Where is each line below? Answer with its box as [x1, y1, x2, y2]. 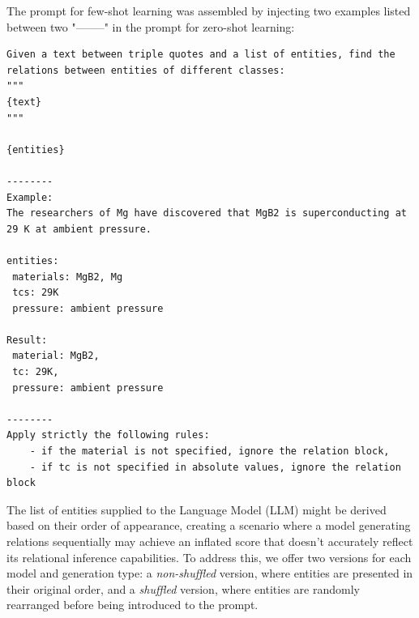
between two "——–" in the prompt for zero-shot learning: [6, 18, 295, 35]
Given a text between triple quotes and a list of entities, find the [6, 49, 395, 61]
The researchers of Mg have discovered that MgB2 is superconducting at [6, 207, 407, 219]
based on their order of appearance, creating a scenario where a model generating [6, 517, 411, 534]
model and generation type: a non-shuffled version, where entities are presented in [6, 565, 413, 582]
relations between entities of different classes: [6, 64, 285, 76]
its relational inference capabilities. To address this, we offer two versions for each [6, 548, 412, 565]
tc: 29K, [12, 366, 59, 378]
